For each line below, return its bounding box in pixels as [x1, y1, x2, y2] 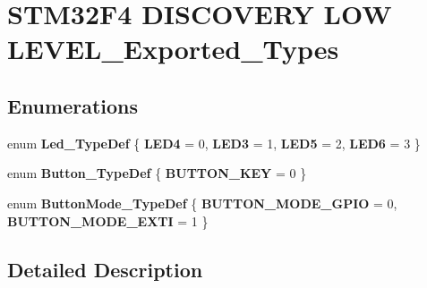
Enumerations [7, 91, 139, 119]
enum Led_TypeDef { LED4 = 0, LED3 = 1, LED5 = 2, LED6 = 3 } [7, 133, 421, 152]
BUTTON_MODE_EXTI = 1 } [7, 211, 209, 230]
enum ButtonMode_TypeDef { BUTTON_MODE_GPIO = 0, [7, 193, 397, 212]
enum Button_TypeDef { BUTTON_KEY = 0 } [7, 164, 307, 182]
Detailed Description [7, 255, 203, 283]
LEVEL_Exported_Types [7, 30, 339, 67]
